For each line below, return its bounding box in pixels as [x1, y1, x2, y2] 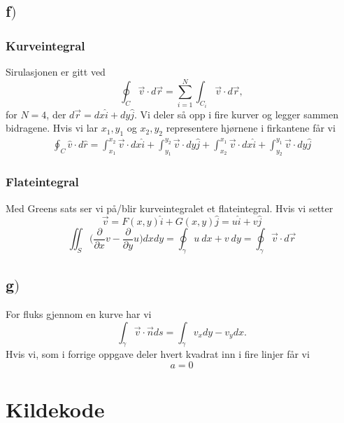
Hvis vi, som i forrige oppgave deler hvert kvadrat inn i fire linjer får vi [6, 347, 310, 361]
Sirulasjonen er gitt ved [6, 64, 106, 78]
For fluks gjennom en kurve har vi [6, 307, 152, 321]
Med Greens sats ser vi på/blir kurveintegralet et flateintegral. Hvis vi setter [6, 200, 334, 215]
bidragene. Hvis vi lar [6, 120, 99, 135]
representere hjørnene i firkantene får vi [166, 120, 336, 135]
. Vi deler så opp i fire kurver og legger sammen [134, 106, 338, 121]
